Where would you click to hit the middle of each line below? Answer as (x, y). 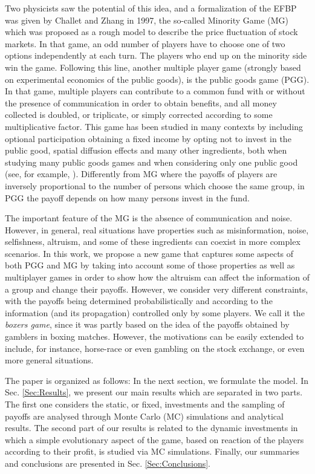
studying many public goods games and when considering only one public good (151, 162)
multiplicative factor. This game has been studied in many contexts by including (154, 126)
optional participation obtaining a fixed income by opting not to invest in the (148, 138)
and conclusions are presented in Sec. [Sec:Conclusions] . (108, 463)
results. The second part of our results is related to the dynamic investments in (151, 428)
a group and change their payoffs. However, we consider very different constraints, (157, 289)
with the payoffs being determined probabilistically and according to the (139, 301)
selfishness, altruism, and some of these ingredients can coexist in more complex (153, 242)
